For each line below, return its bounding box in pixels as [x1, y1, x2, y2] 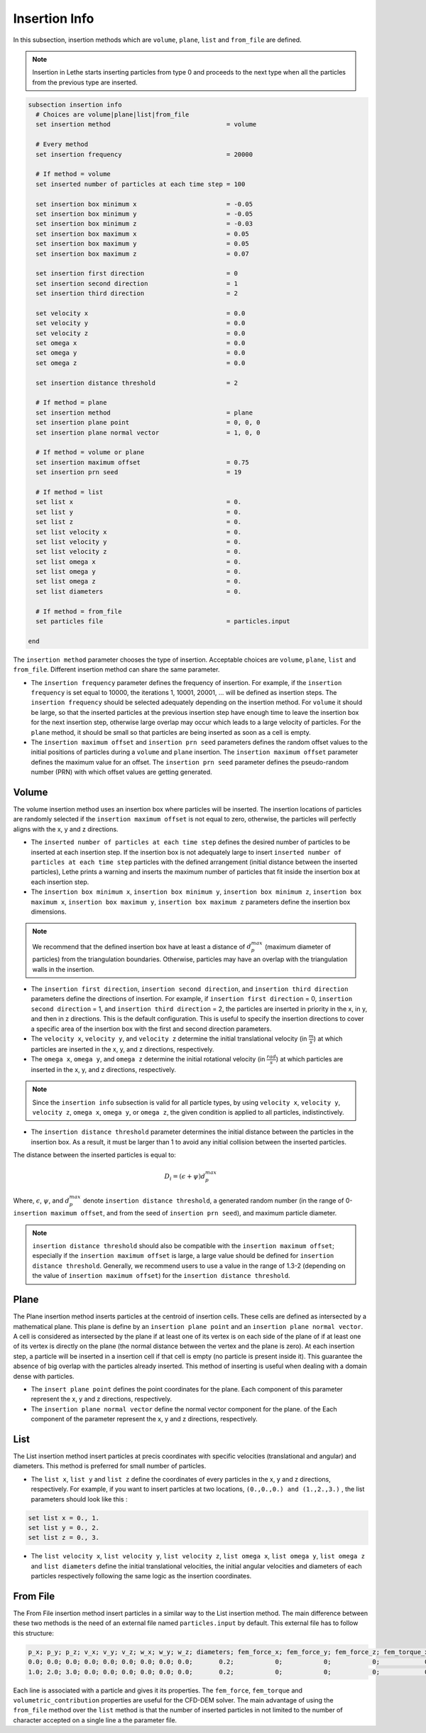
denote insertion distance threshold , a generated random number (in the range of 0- [82, 1196, 353, 1205]
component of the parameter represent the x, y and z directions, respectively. [31, 1415, 258, 1423]
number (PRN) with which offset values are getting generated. [31, 767, 212, 777]
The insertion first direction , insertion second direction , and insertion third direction [31, 985, 349, 993]
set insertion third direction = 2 [35, 290, 238, 297]
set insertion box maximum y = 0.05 [35, 240, 249, 248]
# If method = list [35, 488, 104, 496]
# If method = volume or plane [35, 448, 145, 457]
